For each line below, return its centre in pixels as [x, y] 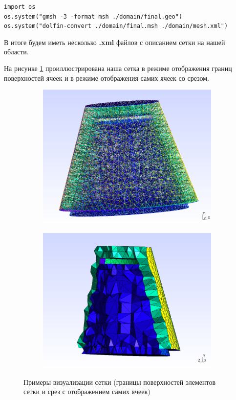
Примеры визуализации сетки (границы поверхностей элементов [120, 382]
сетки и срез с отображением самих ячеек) [87, 391]
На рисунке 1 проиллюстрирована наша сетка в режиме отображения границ [118, 68]
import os [20, 7]
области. [16, 52]
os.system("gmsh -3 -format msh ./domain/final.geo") [93, 16]
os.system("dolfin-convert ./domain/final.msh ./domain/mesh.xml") [116, 26]
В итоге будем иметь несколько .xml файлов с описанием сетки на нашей [115, 42]
